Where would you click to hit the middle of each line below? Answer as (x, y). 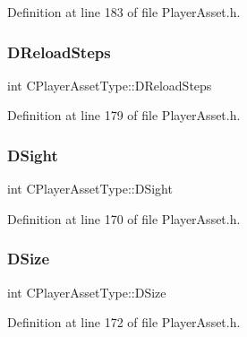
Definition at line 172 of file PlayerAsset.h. (124, 322)
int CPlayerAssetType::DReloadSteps (110, 85)
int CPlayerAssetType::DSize (87, 292)
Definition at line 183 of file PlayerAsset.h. (124, 12)
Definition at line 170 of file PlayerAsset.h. (124, 218)
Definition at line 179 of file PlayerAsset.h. (124, 115)
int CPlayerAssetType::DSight (90, 189)
